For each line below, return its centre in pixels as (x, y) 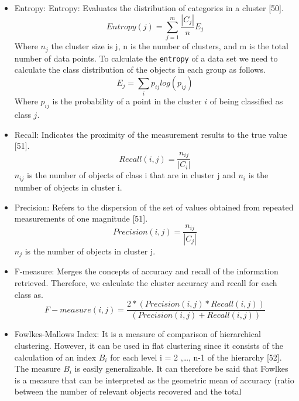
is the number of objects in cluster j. (90, 251)
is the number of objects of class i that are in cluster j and (131, 175)
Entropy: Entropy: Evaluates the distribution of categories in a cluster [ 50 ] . (149, 8)
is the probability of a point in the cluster (127, 101)
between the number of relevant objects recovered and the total (128, 391)
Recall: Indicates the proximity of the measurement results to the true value (151, 134)
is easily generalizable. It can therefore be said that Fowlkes (181, 368)
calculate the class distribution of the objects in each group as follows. (140, 69)
